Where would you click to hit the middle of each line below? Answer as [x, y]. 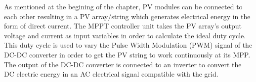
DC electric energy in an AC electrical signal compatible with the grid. [111, 74]
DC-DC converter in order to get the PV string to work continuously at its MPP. [127, 54]
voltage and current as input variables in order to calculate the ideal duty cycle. [125, 35]
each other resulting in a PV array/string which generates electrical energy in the [127, 16]
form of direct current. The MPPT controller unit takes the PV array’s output [123, 26]
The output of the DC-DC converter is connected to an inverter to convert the [123, 64]
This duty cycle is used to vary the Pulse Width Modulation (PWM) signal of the [128, 45]
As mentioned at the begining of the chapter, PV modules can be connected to [123, 6]
